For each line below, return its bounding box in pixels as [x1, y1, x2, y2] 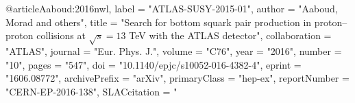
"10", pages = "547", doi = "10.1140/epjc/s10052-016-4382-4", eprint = [5, 57, 302, 71]
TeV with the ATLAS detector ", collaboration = [129, 28, 332, 43]
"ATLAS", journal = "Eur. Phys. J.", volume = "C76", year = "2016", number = [5, 43, 342, 58]
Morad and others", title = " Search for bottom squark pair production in [5, 14, 312, 29]
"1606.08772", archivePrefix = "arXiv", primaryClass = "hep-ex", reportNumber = [5, 71, 350, 85]
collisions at [36, 28, 86, 43]
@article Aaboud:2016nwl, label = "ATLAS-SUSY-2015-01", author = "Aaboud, [5, 1, 338, 15]
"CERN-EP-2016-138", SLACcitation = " [5, 84, 177, 98]
